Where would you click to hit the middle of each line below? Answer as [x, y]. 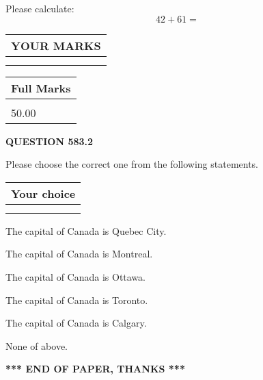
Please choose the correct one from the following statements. [132, 164]
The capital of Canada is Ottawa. [76, 276]
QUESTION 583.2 [50, 141]
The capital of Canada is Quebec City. [86, 230]
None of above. [37, 345]
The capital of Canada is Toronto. [77, 300]
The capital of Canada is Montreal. [79, 254]
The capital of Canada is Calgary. [76, 323]
